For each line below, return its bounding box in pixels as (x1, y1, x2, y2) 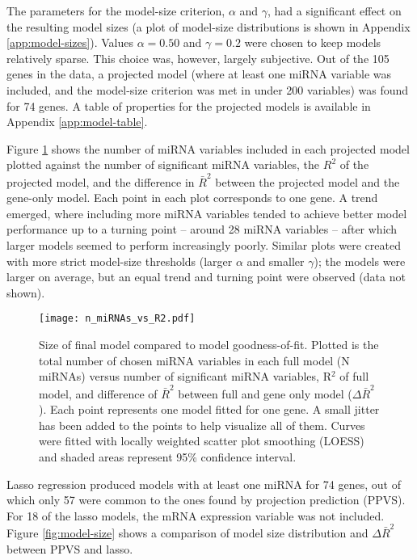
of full (339, 368, 369, 385)
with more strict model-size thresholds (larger (6, 252, 233, 269)
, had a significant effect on (267, 2, 402, 19)
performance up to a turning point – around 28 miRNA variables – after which (6, 221, 398, 238)
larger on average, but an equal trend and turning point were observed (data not (6, 268, 406, 285)
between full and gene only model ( (178, 385, 352, 402)
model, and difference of (39, 385, 158, 402)
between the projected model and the (215, 173, 400, 190)
